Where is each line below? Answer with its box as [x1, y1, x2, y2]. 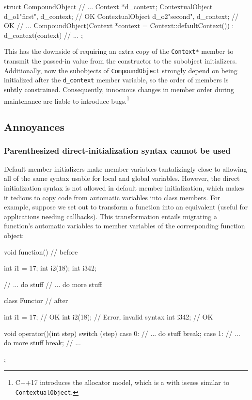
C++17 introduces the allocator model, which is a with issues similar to [15, 377, 229, 387]
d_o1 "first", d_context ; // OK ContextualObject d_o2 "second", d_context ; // [4, 11, 238, 21]
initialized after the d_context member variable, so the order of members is [4, 75, 229, 85]
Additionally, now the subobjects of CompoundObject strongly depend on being [4, 65, 237, 75]
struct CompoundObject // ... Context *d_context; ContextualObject [4, 1, 213, 11]
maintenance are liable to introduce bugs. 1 [4, 94, 130, 106]
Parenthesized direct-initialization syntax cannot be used [4, 144, 231, 157]
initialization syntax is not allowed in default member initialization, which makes [4, 182, 244, 192]
